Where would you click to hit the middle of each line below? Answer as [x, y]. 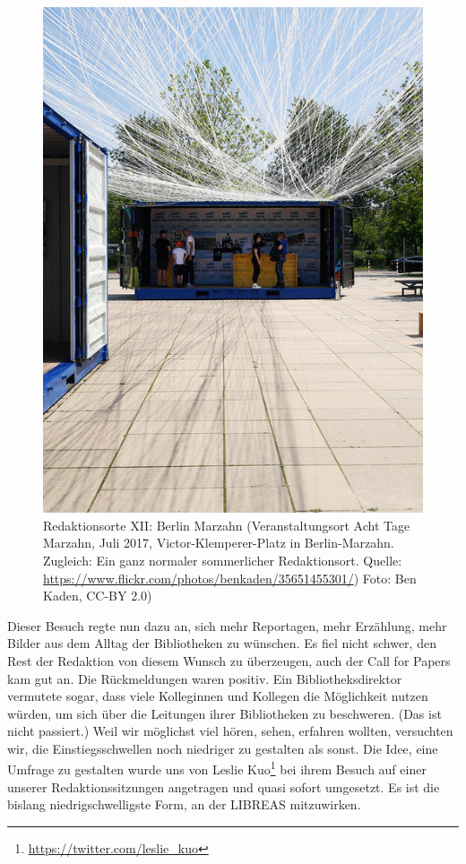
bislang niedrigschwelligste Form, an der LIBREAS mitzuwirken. [184, 804]
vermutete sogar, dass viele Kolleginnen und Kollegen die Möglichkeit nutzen [218, 696]
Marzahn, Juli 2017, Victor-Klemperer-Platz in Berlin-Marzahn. [219, 543]
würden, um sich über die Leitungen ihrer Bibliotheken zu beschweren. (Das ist [224, 713]
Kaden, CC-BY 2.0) [98, 596]
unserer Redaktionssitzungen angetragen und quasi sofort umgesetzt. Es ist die [224, 786]
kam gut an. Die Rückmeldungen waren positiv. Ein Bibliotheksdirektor [205, 678]
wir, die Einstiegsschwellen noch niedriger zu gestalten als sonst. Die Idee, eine [223, 748]
